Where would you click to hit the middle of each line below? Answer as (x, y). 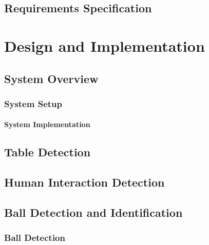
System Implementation (47, 124)
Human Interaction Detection (84, 182)
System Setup (33, 103)
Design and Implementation (104, 45)
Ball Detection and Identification (93, 212)
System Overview (51, 78)
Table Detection (47, 152)
